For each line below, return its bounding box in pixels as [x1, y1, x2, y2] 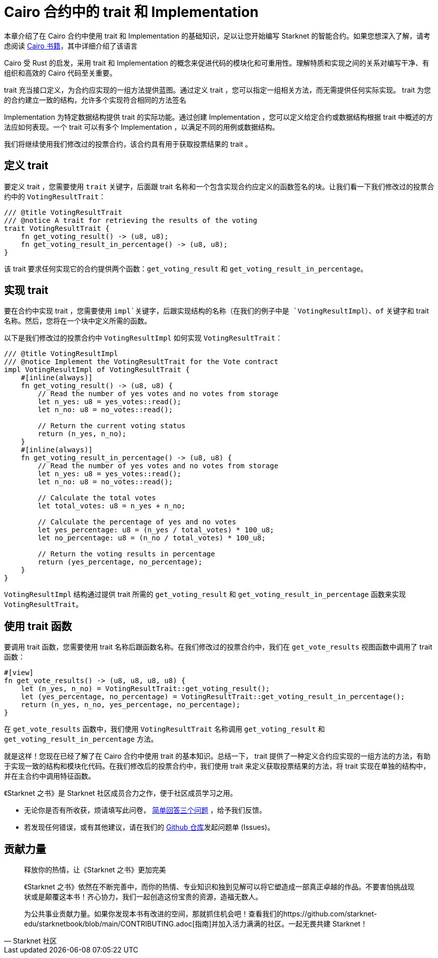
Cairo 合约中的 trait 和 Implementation [4, 4, 259, 21]
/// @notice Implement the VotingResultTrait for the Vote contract [4, 358, 278, 366]
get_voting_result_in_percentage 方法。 [4, 735, 158, 744]
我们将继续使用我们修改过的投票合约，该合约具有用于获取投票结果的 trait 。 [4, 139, 252, 148]
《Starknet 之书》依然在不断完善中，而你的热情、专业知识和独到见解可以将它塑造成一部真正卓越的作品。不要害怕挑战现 [24, 882, 415, 891]
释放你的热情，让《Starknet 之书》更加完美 [24, 865, 166, 874]
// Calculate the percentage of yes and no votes [38, 518, 236, 526]
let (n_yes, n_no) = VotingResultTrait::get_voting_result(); [21, 685, 270, 693]
